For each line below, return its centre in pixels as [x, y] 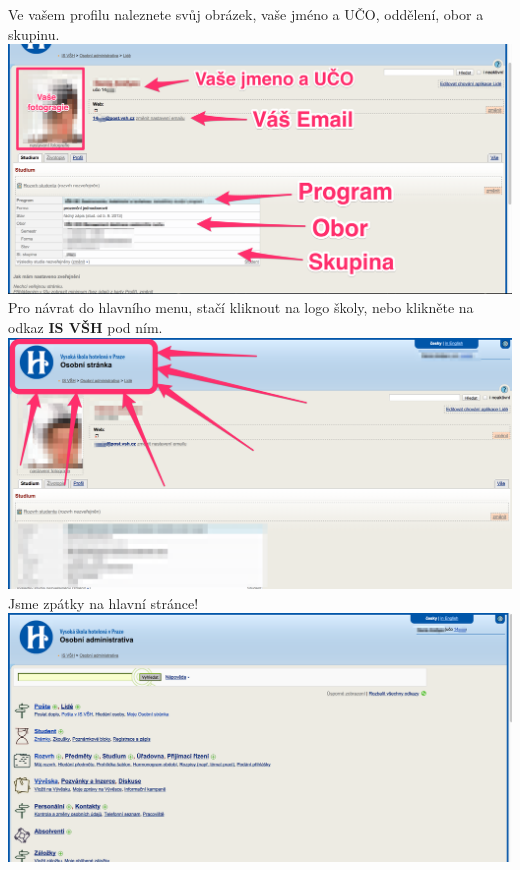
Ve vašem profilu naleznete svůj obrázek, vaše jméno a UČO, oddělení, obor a [246, 14]
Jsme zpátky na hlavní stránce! [103, 602]
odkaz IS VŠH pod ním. [85, 326]
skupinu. [34, 33]
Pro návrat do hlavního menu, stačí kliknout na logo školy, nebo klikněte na [241, 307]
